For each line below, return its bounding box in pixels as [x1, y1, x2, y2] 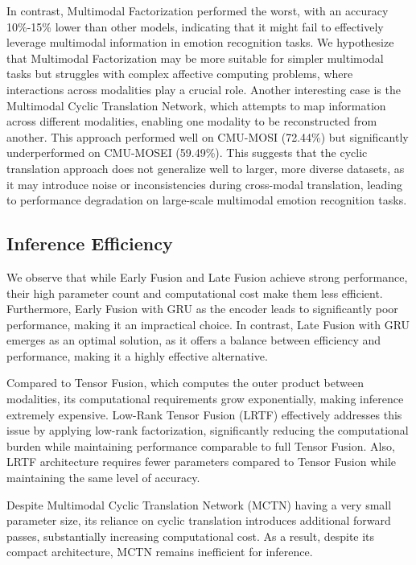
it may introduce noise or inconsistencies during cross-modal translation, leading [6, 175, 402, 192]
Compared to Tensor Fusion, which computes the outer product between [6, 374, 364, 391]
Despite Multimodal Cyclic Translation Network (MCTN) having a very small [6, 496, 392, 513]
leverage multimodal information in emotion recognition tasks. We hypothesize [6, 34, 394, 51]
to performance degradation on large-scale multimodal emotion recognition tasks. [6, 192, 407, 208]
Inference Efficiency [6, 231, 173, 256]
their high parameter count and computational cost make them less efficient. [6, 284, 383, 301]
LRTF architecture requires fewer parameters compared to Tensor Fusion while [6, 453, 397, 470]
